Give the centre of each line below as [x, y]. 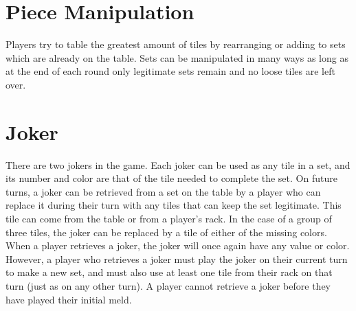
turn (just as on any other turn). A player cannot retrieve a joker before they [168, 285]
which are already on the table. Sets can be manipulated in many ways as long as [177, 57]
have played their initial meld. [69, 299]
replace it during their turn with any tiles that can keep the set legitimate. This [174, 205]
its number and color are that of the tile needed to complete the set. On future [171, 178]
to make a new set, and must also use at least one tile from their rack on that [169, 272]
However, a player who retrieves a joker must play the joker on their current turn [177, 258]
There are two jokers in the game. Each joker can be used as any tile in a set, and [178, 164]
